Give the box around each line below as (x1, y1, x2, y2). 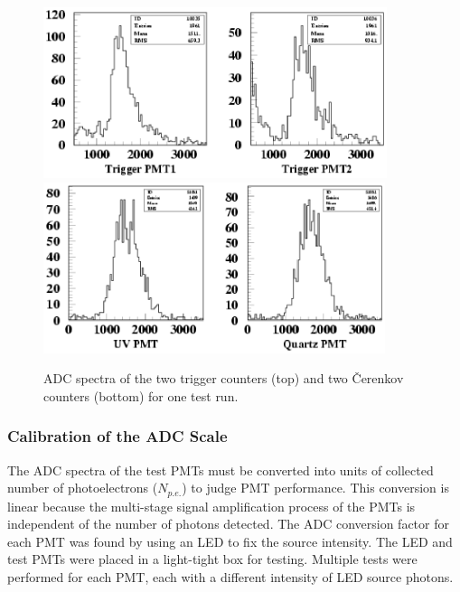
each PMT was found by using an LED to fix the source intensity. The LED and (7, 531, 453, 550)
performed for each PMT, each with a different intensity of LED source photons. (7, 567, 454, 586)
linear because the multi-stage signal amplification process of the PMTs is (7, 496, 416, 515)
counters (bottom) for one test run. (43, 386, 239, 405)
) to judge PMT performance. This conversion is (182, 478, 449, 497)
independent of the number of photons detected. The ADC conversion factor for (7, 514, 449, 533)
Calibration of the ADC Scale (7, 425, 228, 447)
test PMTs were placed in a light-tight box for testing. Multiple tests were (7, 550, 418, 569)
